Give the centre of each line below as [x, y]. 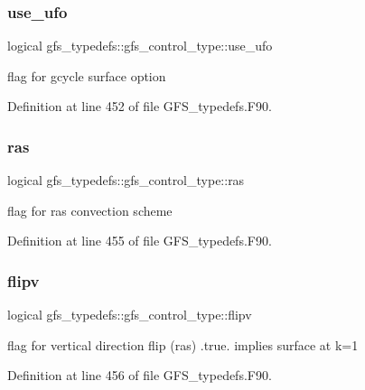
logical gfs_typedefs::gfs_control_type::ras [126, 180]
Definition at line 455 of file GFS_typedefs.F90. [140, 241]
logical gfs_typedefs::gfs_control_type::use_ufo [140, 46]
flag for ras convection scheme [90, 210]
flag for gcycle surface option [87, 75]
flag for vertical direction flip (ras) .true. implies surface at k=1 [183, 344]
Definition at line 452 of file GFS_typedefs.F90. [140, 106]
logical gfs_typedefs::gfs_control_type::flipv [130, 315]
